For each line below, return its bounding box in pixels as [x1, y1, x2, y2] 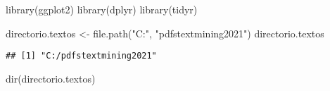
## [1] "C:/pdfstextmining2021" [6, 51, 157, 61]
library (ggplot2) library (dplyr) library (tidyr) [6, 2, 198, 16]
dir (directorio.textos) [6, 71, 96, 85]
